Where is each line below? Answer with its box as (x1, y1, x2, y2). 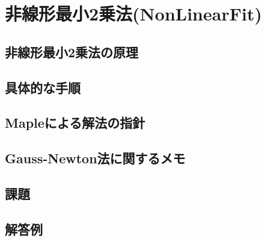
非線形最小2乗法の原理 (5, 42, 139, 61)
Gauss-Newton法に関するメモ (5, 149, 186, 167)
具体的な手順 (5, 78, 81, 96)
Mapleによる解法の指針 (5, 113, 145, 132)
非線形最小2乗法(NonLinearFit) (5, 1, 262, 26)
